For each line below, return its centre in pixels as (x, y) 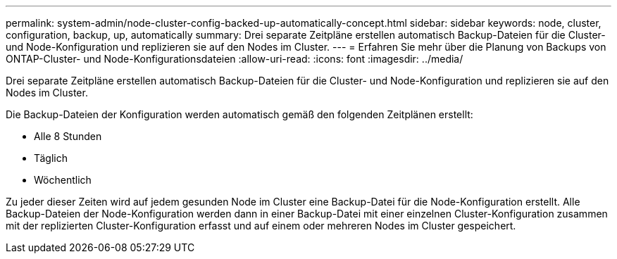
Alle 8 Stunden (68, 136)
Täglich (51, 158)
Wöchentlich (63, 180)
